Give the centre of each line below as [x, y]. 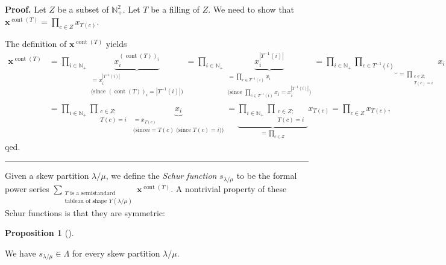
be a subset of [83, 9]
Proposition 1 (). [39, 233]
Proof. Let [26, 9]
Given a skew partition [47, 176]
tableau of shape [86, 201]
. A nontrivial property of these [229, 188]
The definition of [36, 44]
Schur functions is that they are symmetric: [85, 212]
